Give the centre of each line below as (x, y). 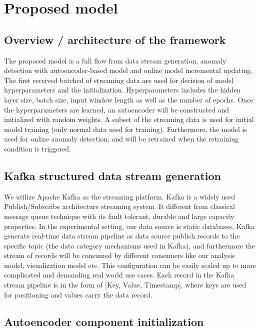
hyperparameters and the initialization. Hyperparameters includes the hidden (122, 90)
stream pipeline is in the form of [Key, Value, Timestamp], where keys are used (125, 285)
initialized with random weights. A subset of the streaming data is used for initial (129, 119)
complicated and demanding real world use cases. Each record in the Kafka (119, 275)
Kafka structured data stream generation (112, 175)
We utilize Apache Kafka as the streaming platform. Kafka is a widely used (120, 196)
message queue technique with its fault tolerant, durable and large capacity (119, 216)
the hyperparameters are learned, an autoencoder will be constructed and (117, 109)
